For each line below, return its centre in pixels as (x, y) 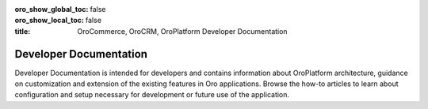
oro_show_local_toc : (50, 21)
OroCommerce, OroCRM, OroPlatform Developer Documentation (183, 31)
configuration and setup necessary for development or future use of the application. (152, 95)
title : (23, 31)
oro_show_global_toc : (52, 9)
